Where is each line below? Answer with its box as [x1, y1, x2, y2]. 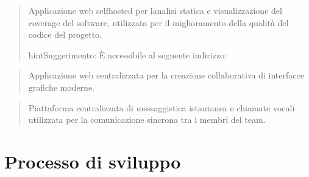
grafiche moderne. [28, 80, 94, 93]
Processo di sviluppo [4, 148, 181, 173]
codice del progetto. [28, 28, 102, 41]
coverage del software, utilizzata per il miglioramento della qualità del [28, 16, 289, 29]
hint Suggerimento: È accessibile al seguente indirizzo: [28, 48, 227, 61]
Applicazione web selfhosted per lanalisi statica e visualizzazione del [28, 4, 282, 16]
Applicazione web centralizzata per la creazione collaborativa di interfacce [28, 69, 304, 82]
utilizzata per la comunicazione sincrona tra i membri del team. [28, 113, 266, 126]
